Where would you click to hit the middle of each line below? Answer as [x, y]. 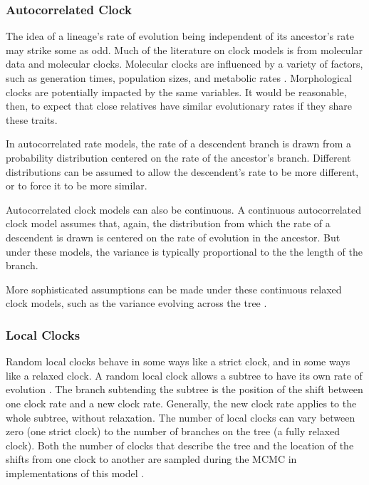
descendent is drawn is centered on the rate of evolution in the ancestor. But [173, 237]
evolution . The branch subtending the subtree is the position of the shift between [184, 389]
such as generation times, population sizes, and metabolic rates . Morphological [179, 78]
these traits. [32, 119]
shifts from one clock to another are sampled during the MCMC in [151, 459]
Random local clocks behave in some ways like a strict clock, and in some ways [178, 361]
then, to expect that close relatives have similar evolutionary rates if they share [179, 106]
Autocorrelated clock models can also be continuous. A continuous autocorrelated [184, 209]
